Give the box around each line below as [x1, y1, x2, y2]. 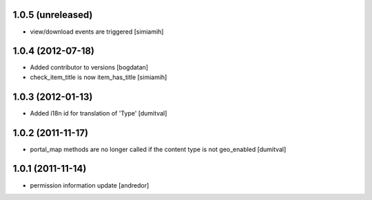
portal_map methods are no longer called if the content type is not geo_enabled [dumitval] [30, 145, 287, 153]
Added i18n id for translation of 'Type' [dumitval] [30, 109, 167, 117]
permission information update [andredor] [30, 181, 149, 189]
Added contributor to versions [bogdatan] [30, 63, 148, 71]
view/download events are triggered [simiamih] [30, 27, 164, 36]
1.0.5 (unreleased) [12, 9, 93, 21]
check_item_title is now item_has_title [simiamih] [30, 73, 167, 81]
